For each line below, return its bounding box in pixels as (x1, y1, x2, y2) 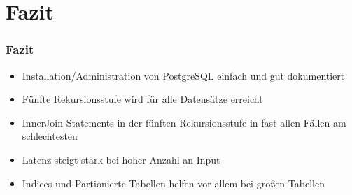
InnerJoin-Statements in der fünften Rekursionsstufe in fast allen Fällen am (22, 115, 346, 129)
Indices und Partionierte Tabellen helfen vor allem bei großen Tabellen (22, 175, 325, 190)
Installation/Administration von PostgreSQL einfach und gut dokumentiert (22, 68, 345, 82)
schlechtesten (22, 129, 78, 143)
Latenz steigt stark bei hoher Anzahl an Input (22, 152, 220, 166)
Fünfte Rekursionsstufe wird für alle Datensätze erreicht (22, 92, 263, 106)
